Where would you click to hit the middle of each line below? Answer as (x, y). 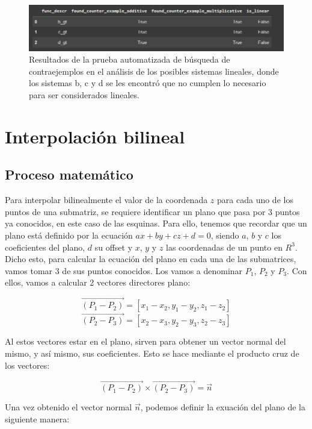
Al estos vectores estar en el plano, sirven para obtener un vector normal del (145, 341)
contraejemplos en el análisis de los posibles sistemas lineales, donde (154, 71)
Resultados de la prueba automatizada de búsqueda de (130, 59)
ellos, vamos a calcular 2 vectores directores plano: (98, 282)
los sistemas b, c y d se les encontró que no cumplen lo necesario (148, 83)
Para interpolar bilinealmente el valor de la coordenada (106, 200)
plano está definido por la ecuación (69, 235)
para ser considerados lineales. (84, 94)
